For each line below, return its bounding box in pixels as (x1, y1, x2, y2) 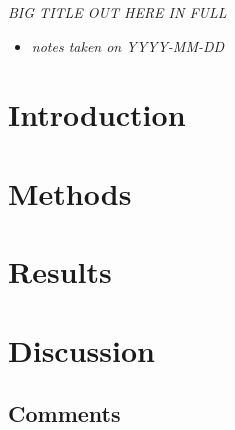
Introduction (8, 94, 186, 135)
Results (8, 251, 112, 292)
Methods (8, 172, 132, 213)
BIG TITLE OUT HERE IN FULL (8, 2, 227, 22)
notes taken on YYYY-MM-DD (31, 35, 225, 56)
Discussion (8, 329, 155, 370)
